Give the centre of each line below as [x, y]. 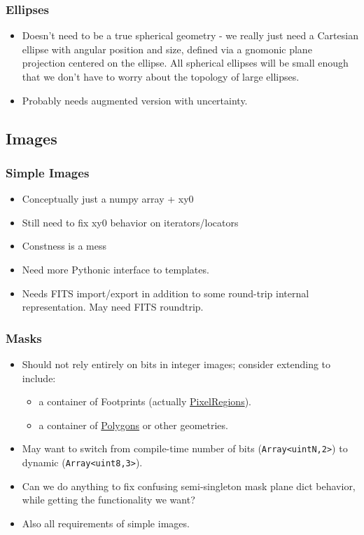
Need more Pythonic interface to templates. [115, 269]
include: [39, 378]
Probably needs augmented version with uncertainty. [135, 100]
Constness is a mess [64, 246]
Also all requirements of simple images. [106, 523]
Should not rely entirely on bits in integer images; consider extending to [176, 364]
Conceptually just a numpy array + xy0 [108, 199]
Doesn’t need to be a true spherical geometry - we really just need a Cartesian [190, 35]
